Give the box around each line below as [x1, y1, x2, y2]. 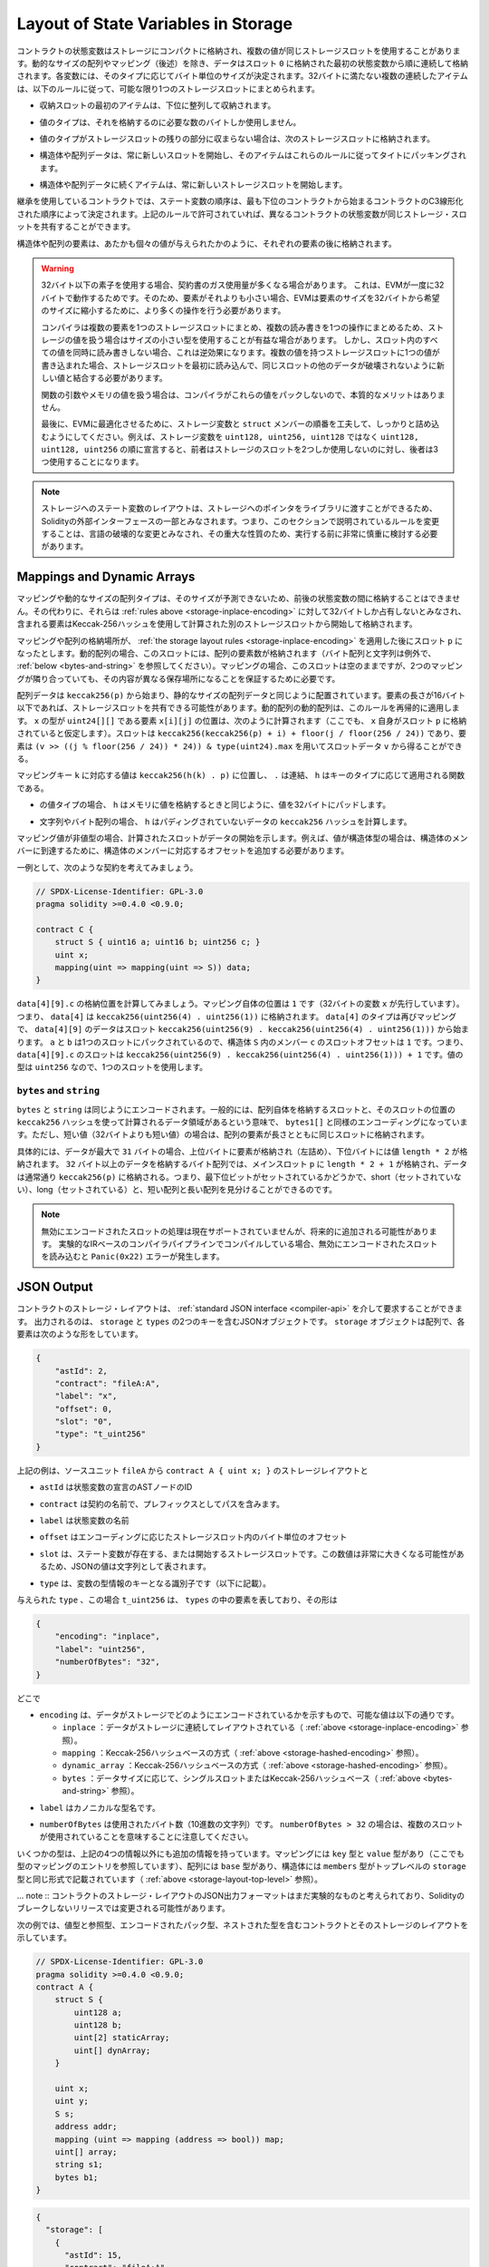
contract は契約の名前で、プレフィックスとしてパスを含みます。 [39, 1498, 285, 1509]
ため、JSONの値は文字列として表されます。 [46, 1561, 212, 1572]
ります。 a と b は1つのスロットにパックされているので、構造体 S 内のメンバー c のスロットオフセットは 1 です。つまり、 [16, 1036, 468, 1047]
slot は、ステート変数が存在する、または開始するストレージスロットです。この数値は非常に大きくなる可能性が [39, 1548, 456, 1559]
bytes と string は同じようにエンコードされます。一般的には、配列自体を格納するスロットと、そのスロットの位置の [16, 1104, 456, 1114]
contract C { [35, 924, 94, 934]
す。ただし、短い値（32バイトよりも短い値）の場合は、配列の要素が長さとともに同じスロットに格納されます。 [16, 1129, 430, 1140]
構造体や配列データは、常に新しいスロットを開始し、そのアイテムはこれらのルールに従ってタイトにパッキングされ [39, 150, 466, 161]
